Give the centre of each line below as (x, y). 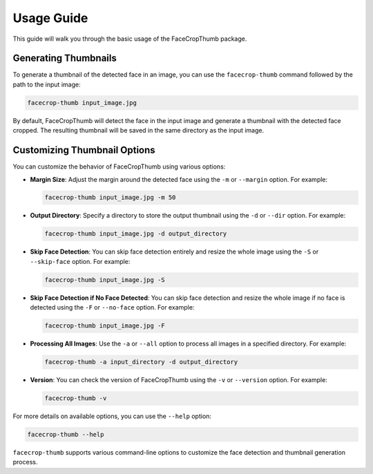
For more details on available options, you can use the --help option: (112, 416)
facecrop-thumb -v (76, 398)
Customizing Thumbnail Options (84, 150)
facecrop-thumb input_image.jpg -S (105, 279)
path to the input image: (47, 84)
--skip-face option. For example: (80, 261)
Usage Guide (50, 18)
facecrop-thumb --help (66, 435)
